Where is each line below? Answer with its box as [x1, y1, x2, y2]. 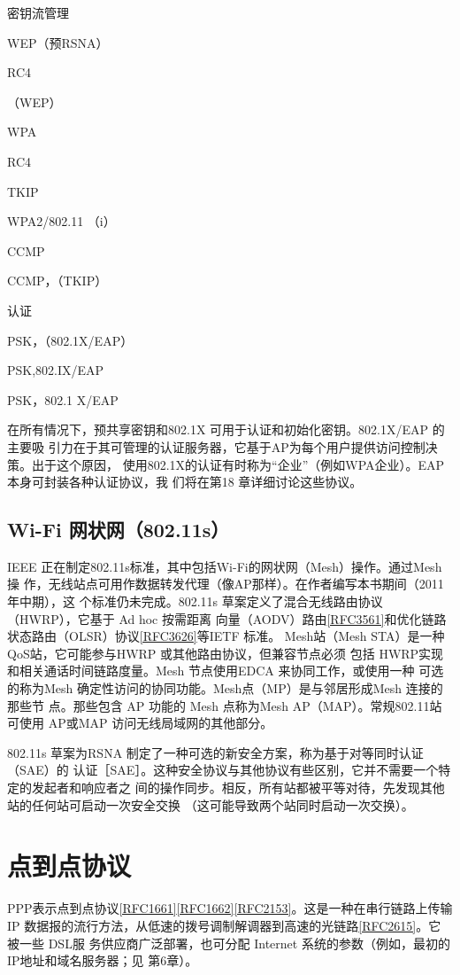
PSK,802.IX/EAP [7, 361, 104, 379]
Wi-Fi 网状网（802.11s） [7, 516, 230, 543]
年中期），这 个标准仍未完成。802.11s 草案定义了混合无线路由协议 [7, 592, 383, 611]
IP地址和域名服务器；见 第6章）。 [7, 951, 198, 970]
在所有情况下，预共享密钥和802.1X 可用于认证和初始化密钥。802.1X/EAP [7, 420, 429, 439]
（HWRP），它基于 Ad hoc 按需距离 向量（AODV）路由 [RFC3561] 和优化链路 [7, 609, 447, 628]
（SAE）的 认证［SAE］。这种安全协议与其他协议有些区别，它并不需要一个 [7, 760, 439, 779]
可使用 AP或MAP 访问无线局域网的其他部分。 [7, 714, 273, 732]
